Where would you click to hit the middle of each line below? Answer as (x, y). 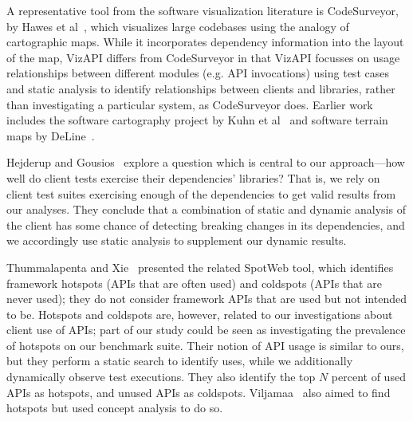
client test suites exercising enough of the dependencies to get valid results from (201, 193)
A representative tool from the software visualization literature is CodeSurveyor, (203, 10)
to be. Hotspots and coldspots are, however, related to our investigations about (200, 314)
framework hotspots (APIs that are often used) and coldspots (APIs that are (194, 283)
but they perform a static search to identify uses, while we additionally (180, 361)
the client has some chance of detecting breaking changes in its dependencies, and (206, 224)
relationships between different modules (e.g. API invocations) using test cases (198, 73)
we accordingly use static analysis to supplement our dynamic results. (177, 240)
